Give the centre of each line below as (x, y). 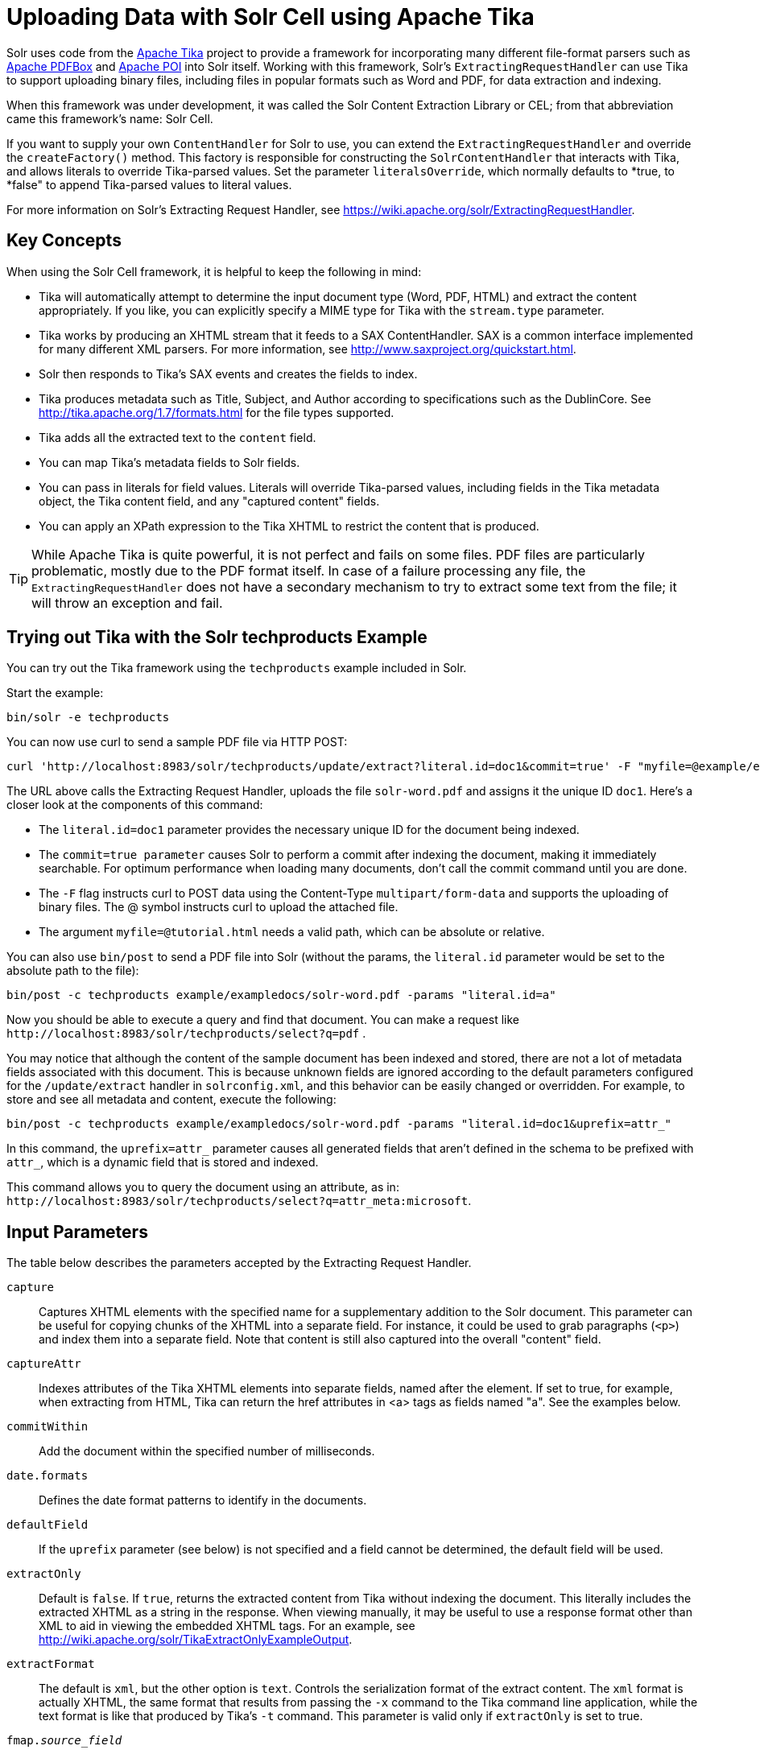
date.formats (47, 1476)
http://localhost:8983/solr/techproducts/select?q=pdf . (186, 1034)
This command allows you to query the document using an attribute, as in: (203, 1187)
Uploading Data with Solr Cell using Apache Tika (271, 17)
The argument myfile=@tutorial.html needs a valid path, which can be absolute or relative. (292, 932)
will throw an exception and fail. (127, 603)
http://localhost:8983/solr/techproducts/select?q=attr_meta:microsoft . (239, 1201)
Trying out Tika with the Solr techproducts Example (217, 638)
